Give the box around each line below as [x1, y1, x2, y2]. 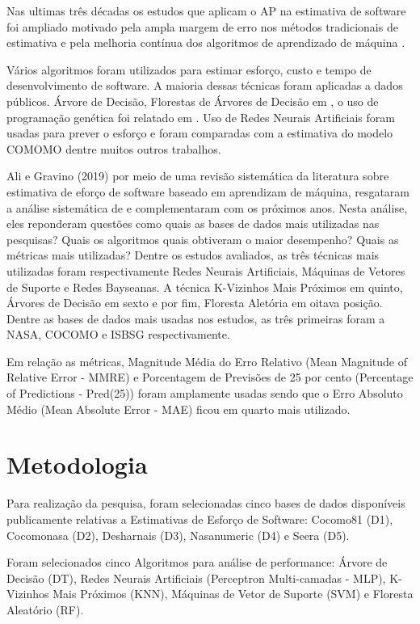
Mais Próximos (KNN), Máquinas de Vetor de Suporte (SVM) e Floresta [52, 585, 414, 602]
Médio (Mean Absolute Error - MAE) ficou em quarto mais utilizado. [6, 400, 351, 417]
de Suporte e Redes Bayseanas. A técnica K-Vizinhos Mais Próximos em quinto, [6, 278, 403, 295]
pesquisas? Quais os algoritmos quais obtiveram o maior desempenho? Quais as [6, 230, 399, 247]
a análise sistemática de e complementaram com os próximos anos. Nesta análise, [6, 199, 408, 216]
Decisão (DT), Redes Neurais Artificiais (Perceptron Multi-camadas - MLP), [6, 569, 386, 586]
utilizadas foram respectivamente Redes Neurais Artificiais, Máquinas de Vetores [6, 262, 405, 279]
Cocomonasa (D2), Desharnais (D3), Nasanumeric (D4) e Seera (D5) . [6, 526, 350, 543]
